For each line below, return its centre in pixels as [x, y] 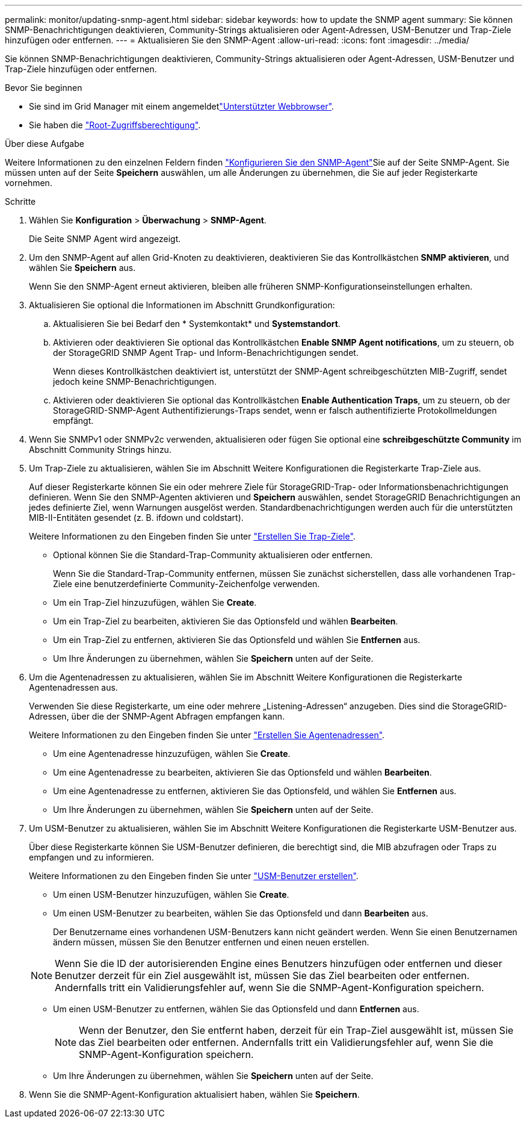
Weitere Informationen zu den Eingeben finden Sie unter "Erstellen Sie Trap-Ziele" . [192, 536]
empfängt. [73, 421]
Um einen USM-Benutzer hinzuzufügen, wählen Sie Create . [171, 894]
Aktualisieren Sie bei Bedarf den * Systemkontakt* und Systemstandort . [197, 324]
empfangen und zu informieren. [91, 857]
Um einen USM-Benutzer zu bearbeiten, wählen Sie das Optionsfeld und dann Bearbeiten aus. [241, 913]
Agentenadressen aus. [73, 687]
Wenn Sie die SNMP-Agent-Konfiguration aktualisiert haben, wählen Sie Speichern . [194, 1094]
